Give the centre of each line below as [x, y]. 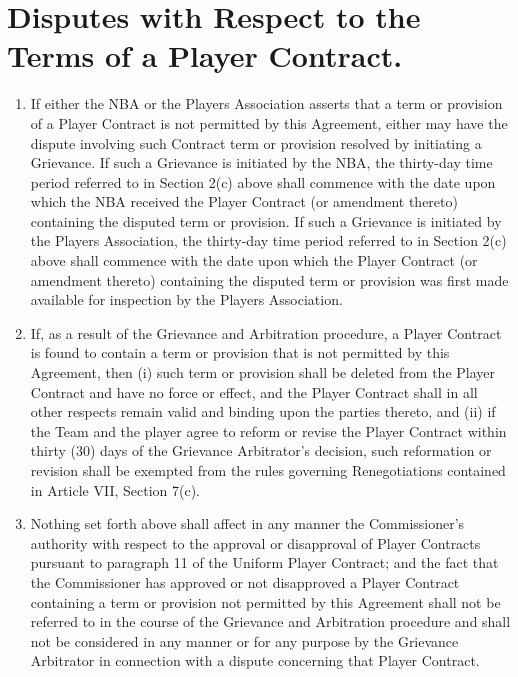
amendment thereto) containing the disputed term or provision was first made [269, 279]
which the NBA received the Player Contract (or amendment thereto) [244, 201]
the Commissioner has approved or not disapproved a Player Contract [245, 581]
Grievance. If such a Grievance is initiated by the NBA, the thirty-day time [261, 162]
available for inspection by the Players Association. [186, 299]
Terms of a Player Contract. [205, 55]
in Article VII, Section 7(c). [115, 489]
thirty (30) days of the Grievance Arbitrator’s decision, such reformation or [261, 450]
